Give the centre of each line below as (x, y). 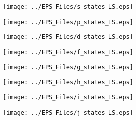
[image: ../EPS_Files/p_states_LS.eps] (68, 22)
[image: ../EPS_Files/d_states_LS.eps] (68, 37)
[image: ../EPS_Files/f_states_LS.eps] (68, 52)
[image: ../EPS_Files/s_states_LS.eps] (68, 7)
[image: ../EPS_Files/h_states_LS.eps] (68, 82)
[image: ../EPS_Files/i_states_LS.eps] (68, 97)
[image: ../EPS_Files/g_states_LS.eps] (68, 67)
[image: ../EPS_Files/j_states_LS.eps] (68, 112)
